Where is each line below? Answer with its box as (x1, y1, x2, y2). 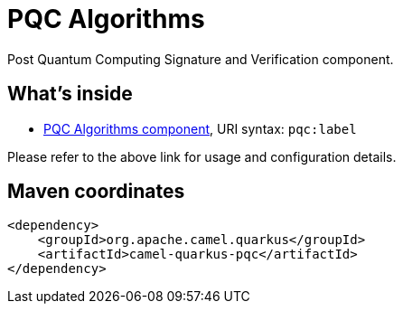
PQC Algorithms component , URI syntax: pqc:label (43, 120, 357, 137)
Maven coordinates (7, 180, 185, 203)
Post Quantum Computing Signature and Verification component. (7, 51, 394, 67)
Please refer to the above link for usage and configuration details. (7, 148, 397, 165)
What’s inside (7, 82, 133, 106)
